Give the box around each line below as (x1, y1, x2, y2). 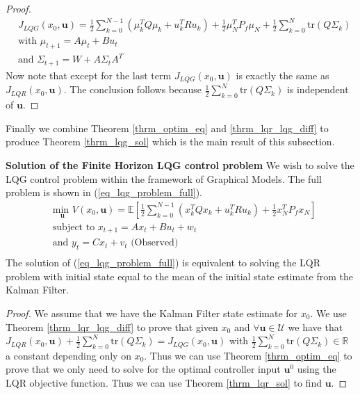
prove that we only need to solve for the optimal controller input (6, 362, 281, 376)
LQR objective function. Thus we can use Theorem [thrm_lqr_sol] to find (6, 376, 322, 390)
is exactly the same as (236, 67, 329, 82)
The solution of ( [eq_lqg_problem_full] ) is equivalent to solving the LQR (6, 255, 320, 270)
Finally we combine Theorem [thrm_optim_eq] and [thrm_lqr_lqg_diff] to (6, 120, 329, 135)
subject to (52, 222, 95, 232)
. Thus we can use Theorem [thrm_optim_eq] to (144, 348, 352, 362)
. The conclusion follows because (63, 82, 202, 97)
